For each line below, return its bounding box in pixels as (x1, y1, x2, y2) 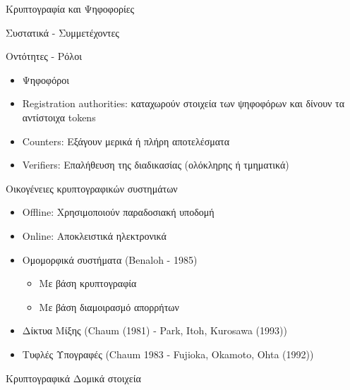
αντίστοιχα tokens (22, 109, 96, 124)
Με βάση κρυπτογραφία (39, 276, 137, 291)
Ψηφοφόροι (22, 72, 69, 87)
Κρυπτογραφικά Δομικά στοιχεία (6, 370, 141, 385)
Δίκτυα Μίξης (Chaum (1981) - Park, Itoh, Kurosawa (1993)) (22, 323, 287, 338)
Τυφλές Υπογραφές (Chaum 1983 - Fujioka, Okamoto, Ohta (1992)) (22, 346, 314, 361)
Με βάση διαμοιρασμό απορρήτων (39, 299, 179, 314)
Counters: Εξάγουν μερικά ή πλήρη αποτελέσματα (22, 133, 229, 148)
